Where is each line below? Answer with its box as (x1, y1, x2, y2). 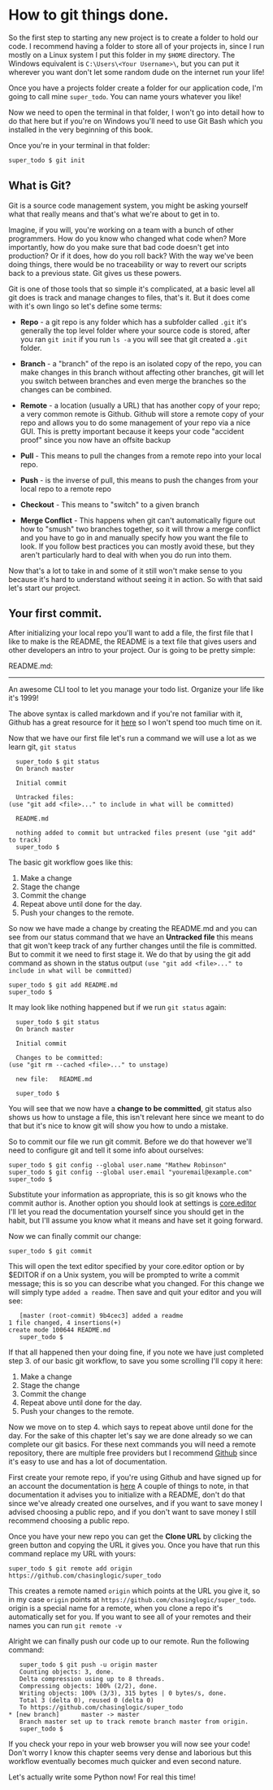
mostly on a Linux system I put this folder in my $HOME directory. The (8, 50, 236, 59)
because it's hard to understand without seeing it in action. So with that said (8, 574, 262, 584)
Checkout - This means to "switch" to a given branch (19, 499, 200, 510)
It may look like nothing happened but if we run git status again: (8, 1003, 227, 1013)
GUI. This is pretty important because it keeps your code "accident (19, 426, 245, 436)
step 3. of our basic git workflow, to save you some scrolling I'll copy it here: (8, 1356, 263, 1366)
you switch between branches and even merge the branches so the (19, 376, 246, 386)
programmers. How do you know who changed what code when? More (8, 234, 247, 243)
